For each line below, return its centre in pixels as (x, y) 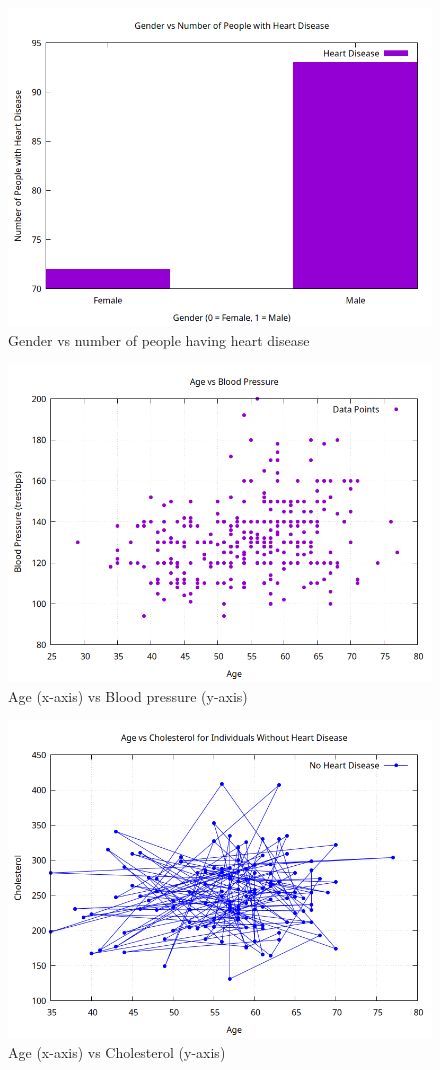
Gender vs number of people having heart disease (159, 339)
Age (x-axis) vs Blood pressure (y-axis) (128, 695)
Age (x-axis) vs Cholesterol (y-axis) (117, 1051)
